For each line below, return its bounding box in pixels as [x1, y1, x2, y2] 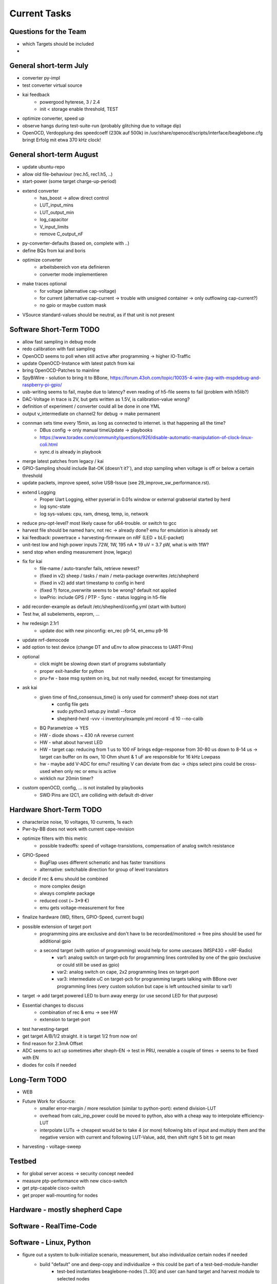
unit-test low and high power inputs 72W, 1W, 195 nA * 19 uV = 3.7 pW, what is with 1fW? [22, 542, 209, 548]
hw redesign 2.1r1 [22, 620, 59, 627]
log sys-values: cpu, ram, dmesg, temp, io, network [39, 511, 149, 517]
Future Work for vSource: [22, 1098, 76, 1104]
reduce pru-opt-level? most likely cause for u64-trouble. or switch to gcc [22, 520, 177, 526]
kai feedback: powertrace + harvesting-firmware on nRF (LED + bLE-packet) [22, 534, 185, 540]
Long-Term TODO [9, 1075, 67, 1084]
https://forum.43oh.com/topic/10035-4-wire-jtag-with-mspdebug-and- [110, 374, 261, 381]
